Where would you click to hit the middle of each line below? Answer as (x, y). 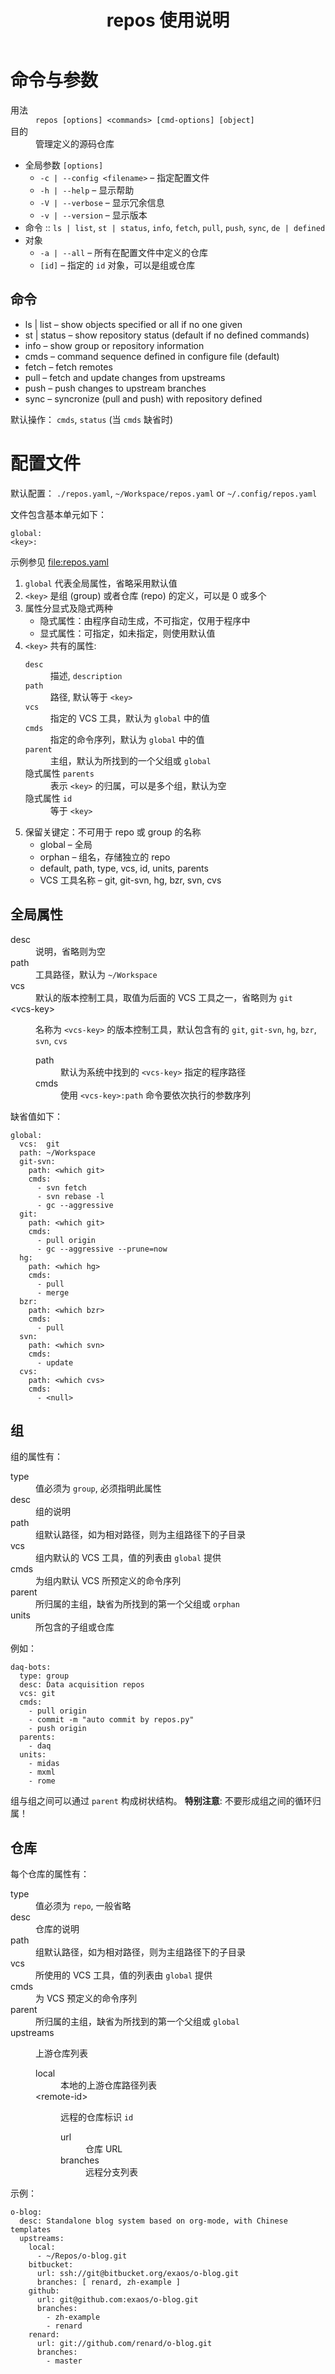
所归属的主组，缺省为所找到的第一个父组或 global (137, 2022)
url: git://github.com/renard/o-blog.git (124, 2344)
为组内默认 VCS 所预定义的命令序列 (108, 1581)
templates (31, 2230)
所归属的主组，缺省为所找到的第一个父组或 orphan (137, 1604)
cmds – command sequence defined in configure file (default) (152, 356)
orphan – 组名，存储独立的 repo (105, 857)
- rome (42, 1781)
